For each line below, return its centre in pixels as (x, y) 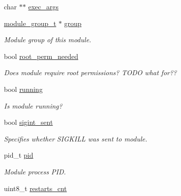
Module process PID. (35, 171)
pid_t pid (19, 155)
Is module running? (33, 105)
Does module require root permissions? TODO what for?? (90, 72)
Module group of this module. (48, 40)
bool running (23, 89)
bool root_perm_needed (41, 56)
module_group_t (30, 23)
